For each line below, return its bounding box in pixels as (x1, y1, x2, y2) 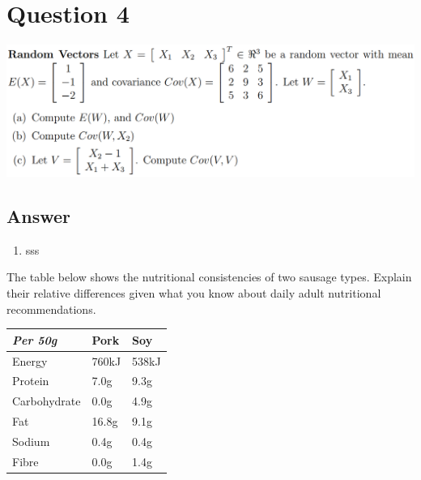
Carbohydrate (12, 392, 81, 409)
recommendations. (6, 300, 96, 317)
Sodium (12, 432, 50, 449)
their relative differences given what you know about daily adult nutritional (6, 285, 381, 302)
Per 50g (12, 331, 57, 348)
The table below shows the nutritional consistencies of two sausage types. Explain (6, 268, 412, 285)
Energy (12, 352, 48, 369)
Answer (6, 204, 71, 229)
